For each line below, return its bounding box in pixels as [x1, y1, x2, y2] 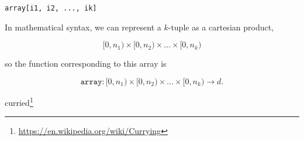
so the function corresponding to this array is [5, 57, 167, 70]
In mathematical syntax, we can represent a [5, 20, 161, 33]
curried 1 [5, 94, 33, 108]
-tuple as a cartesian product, [168, 20, 274, 33]
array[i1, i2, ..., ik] [5, 4, 97, 12]
